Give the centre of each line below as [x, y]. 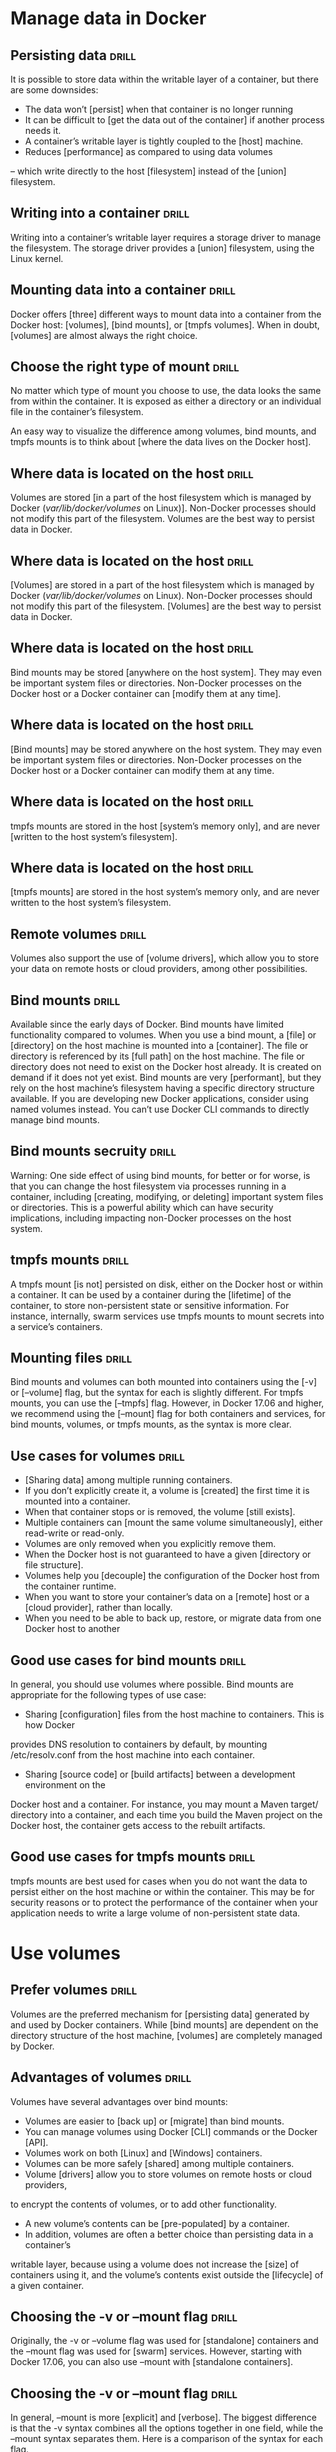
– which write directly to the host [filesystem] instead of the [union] [148, 171]
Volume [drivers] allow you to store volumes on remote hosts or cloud [168, 2174]
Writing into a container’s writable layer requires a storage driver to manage [166, 237]
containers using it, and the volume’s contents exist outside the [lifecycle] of [167, 2274]
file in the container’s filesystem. [77, 412]
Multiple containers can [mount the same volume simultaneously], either [173, 1523]
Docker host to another [72, 1629]
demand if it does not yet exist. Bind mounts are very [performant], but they [166, 1077]
